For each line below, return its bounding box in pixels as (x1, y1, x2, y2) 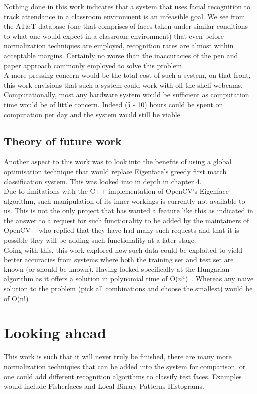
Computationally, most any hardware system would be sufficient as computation (4, 89, 249, 100)
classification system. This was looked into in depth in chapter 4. (4, 176, 202, 186)
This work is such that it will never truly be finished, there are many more (4, 351, 232, 362)
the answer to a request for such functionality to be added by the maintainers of (4, 215, 249, 225)
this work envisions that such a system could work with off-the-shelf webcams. (4, 79, 243, 90)
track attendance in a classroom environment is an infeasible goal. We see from (4, 11, 245, 21)
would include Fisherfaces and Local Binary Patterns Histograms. (4, 381, 204, 391)
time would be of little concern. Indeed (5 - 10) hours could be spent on (4, 99, 223, 109)
